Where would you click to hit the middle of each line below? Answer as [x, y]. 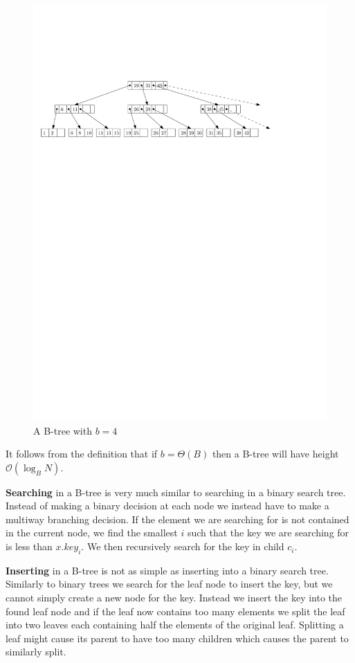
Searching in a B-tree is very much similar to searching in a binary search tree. [176, 492]
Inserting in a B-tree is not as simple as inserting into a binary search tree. [167, 570]
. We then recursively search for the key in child [183, 546]
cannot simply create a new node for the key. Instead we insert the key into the [174, 598]
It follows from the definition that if [82, 454]
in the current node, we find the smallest [92, 533]
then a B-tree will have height [275, 454]
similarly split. [36, 652]
